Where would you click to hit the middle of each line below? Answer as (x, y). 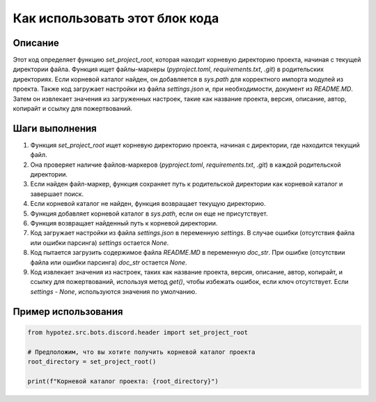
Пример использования (68, 312)
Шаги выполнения (55, 128)
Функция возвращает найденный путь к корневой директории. (124, 223)
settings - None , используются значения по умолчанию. (114, 291)
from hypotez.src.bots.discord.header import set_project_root (138, 332)
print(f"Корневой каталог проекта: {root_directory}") (123, 381)
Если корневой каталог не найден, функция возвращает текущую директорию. (148, 204)
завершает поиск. (57, 194)
